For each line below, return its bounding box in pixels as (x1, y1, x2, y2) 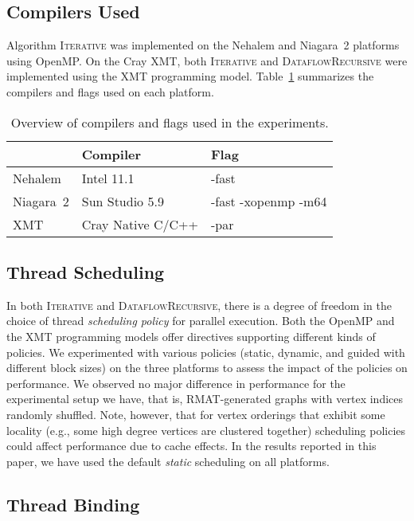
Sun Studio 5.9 (81, 191, 164, 210)
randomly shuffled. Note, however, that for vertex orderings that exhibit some (6, 405, 385, 422)
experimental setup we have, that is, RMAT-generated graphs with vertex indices (6, 390, 404, 407)
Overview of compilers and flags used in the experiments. (10, 112, 329, 131)
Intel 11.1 (81, 168, 135, 187)
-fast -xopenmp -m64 (211, 191, 327, 210)
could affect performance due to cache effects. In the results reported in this (6, 437, 377, 454)
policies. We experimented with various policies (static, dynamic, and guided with (6, 343, 405, 360)
